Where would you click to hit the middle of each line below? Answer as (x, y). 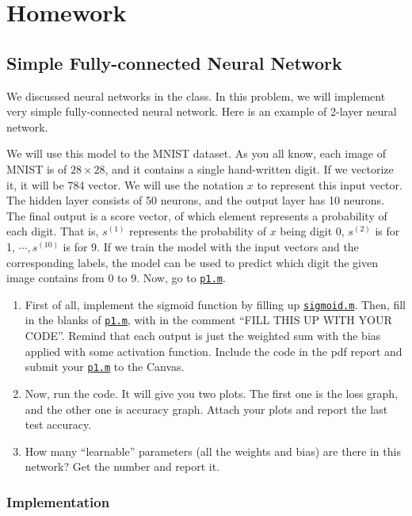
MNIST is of (37, 168)
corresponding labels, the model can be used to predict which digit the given (192, 262)
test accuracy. (58, 424)
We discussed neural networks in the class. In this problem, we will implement (196, 96)
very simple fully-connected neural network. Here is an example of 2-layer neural (202, 111)
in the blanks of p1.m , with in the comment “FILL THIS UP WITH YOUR (208, 320)
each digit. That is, (53, 231)
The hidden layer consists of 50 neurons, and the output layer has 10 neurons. (196, 200)
